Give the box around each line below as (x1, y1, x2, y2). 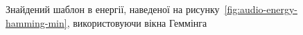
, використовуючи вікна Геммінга (67, 15, 207, 30)
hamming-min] (6, 15, 67, 30)
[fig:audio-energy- (224, 2, 297, 16)
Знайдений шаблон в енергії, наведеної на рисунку (6, 2, 220, 16)
